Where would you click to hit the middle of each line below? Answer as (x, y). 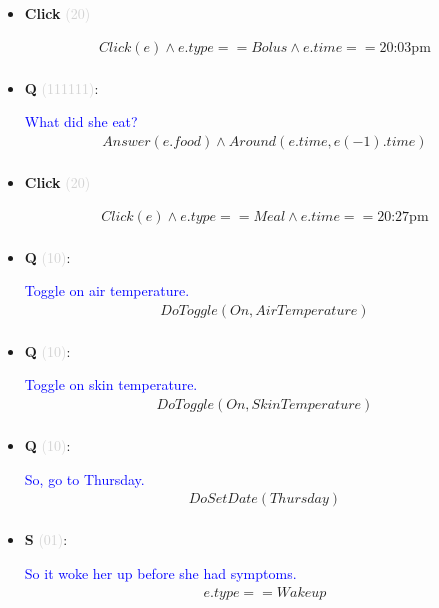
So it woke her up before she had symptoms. (160, 572)
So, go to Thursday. (84, 478)
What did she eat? (81, 121)
